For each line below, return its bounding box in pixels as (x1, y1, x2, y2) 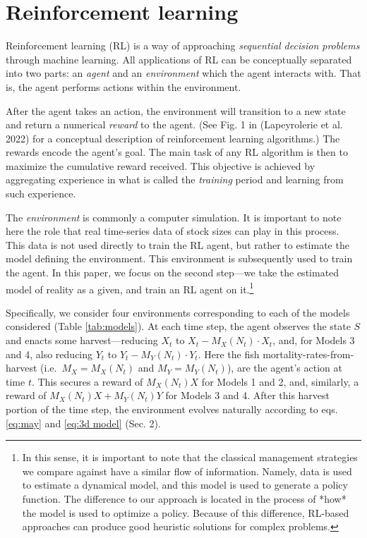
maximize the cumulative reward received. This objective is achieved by (6, 158, 315, 173)
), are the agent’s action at (227, 360, 342, 375)
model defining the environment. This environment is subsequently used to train (6, 251, 353, 266)
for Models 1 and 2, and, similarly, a (201, 374, 359, 389)
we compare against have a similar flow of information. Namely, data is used (22, 463, 352, 478)
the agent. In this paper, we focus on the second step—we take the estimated (6, 265, 339, 280)
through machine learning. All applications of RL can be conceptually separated (6, 51, 352, 66)
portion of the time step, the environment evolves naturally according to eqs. (6, 402, 338, 417)
